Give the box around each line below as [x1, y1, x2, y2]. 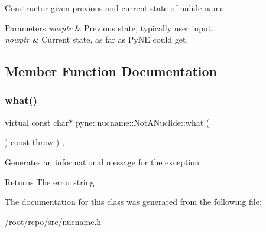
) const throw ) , [5, 136, 64, 148]
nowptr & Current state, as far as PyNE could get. [5, 33, 189, 45]
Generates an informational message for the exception [5, 155, 200, 168]
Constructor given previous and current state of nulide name [5, 2, 224, 14]
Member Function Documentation [5, 62, 218, 80]
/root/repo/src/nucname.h [5, 215, 102, 227]
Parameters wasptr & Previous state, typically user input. [5, 21, 214, 34]
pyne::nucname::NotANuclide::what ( [75, 116, 210, 128]
